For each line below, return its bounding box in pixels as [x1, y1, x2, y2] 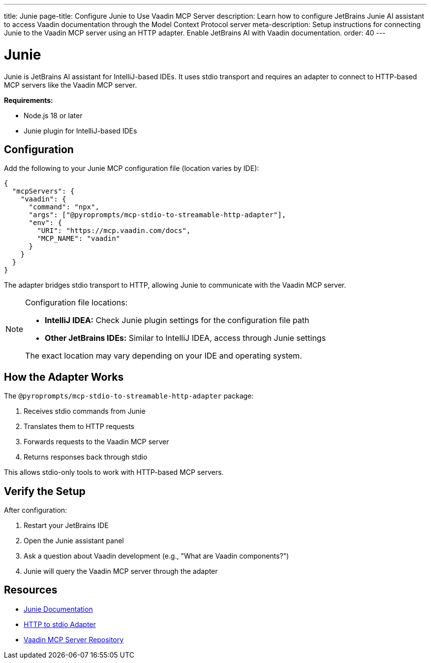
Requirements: [4, 96, 53, 104]
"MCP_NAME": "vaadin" [37, 234, 121, 243]
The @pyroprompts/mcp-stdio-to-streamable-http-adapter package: [4, 392, 254, 400]
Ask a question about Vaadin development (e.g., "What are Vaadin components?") [24, 552, 289, 561]
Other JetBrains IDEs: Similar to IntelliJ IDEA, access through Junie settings [45, 333, 326, 343]
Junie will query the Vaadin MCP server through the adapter [24, 567, 218, 576]
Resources [4, 584, 58, 597]
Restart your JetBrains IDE [24, 521, 109, 530]
